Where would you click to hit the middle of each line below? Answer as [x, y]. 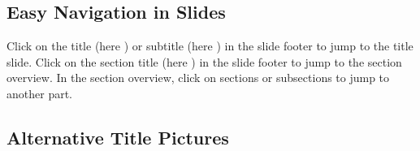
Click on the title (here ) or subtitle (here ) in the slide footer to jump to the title [210, 46]
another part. [39, 93]
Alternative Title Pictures [118, 137]
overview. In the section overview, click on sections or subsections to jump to [198, 78]
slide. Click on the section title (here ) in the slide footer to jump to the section [204, 61]
